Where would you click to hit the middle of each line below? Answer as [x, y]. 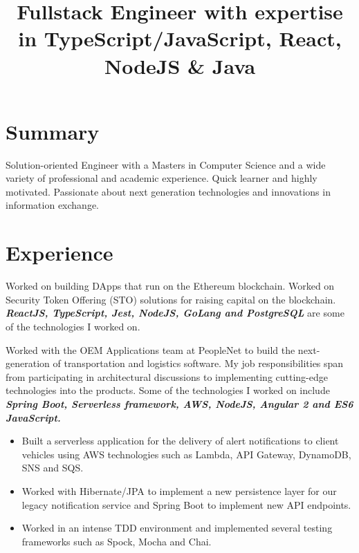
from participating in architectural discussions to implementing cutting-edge [167, 376]
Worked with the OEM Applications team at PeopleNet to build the [150, 349]
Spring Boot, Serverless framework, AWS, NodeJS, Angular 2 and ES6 [179, 403]
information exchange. [53, 205]
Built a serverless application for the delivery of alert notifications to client [180, 441]
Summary [53, 131]
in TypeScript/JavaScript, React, [180, 38]
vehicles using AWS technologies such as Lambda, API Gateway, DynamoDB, [186, 454]
